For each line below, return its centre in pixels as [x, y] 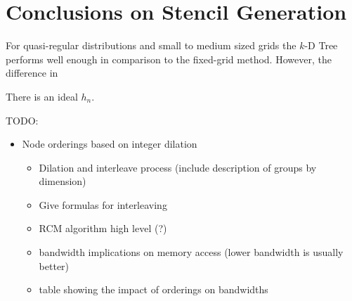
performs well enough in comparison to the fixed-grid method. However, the [169, 59]
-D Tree [321, 45]
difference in [32, 73]
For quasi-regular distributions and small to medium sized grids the [151, 45]
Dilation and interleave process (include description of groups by [178, 167]
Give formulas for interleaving [103, 204]
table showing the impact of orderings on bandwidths [154, 289]
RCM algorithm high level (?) [103, 228]
